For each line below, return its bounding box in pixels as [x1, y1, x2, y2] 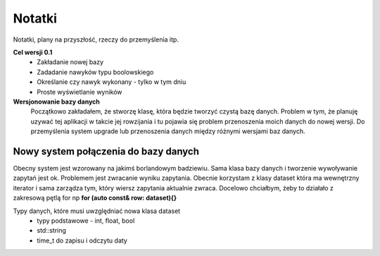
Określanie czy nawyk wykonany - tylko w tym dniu [37, 78, 186, 86]
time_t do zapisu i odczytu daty [37, 236, 128, 245]
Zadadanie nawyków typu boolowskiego [37, 68, 154, 76]
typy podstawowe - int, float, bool [37, 216, 135, 225]
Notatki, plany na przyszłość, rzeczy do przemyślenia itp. [13, 35, 179, 44]
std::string [37, 226, 67, 235]
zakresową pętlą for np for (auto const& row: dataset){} [13, 194, 177, 202]
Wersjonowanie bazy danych [13, 97, 100, 106]
